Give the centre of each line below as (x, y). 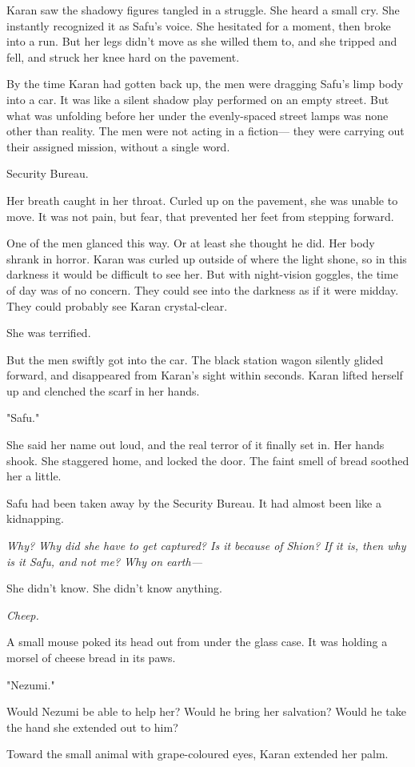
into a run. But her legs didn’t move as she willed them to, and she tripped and (202, 41)
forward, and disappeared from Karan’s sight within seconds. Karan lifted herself (205, 375)
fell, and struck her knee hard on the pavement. (123, 56)
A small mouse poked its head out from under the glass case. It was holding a (197, 642)
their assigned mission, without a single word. (118, 146)
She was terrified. (49, 333)
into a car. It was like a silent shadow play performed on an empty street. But (198, 99)
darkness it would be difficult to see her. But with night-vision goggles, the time (202, 274)
